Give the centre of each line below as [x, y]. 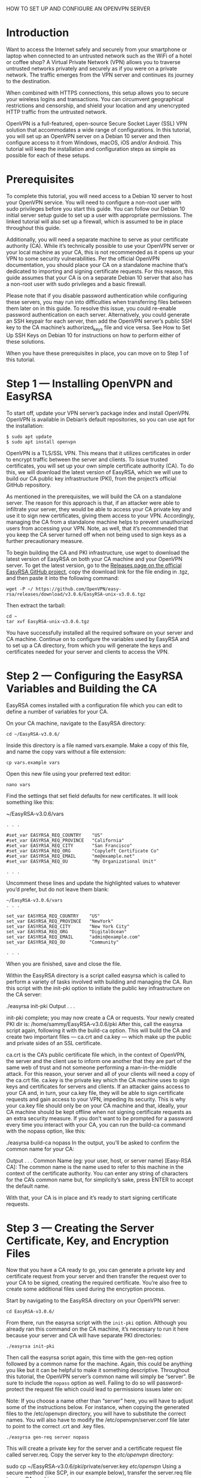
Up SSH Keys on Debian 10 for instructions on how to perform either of [93, 335]
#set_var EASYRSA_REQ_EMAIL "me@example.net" [71, 856]
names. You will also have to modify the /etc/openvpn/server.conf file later [98, 1420]
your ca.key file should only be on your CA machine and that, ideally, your [97, 1105]
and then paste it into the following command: [63, 578]
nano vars [19, 784]
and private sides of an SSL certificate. [54, 1043]
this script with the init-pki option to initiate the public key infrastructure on [98, 988]
